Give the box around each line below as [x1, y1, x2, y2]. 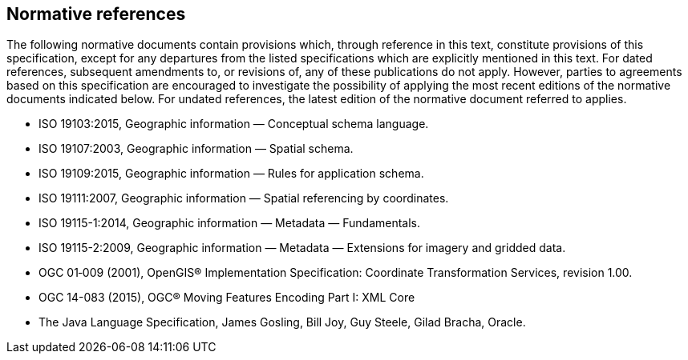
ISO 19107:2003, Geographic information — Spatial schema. [38, 142, 354, 156]
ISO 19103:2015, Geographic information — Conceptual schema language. [38, 117, 429, 131]
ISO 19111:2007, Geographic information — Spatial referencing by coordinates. [38, 191, 449, 206]
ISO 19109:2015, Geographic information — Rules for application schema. [38, 166, 424, 181]
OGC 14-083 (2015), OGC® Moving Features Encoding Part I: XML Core [38, 290, 415, 305]
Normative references [6, 4, 186, 24]
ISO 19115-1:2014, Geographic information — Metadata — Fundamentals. [38, 216, 421, 230]
